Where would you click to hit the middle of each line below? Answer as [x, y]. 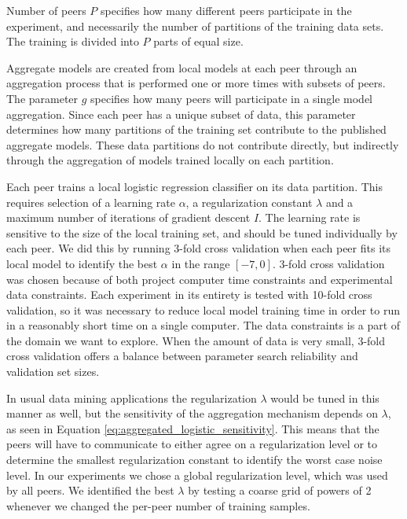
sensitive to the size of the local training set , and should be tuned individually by [202, 232]
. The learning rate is [310, 217]
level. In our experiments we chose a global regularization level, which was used [197, 475]
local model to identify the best [82, 263]
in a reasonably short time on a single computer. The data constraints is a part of [203, 325]
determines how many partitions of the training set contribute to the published [196, 129]
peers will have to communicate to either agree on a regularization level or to [192, 444]
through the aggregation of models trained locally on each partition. [170, 160]
